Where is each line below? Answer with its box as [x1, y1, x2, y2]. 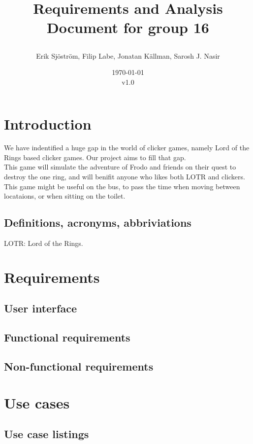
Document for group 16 [47, 17, 209, 37]
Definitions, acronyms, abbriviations [4, 215, 191, 230]
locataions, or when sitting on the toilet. [4, 191, 126, 201]
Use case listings [4, 426, 89, 442]
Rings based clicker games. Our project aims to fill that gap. [4, 152, 186, 162]
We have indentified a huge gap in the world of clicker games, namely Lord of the [4, 142, 250, 153]
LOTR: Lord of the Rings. [4, 238, 83, 248]
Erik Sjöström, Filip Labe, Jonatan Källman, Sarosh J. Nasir [36, 50, 220, 61]
